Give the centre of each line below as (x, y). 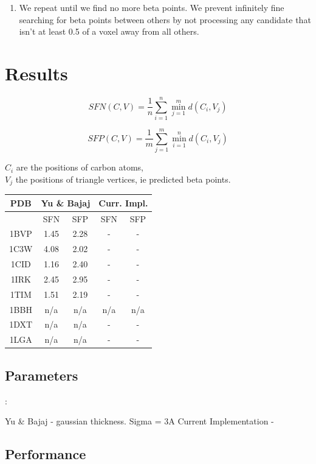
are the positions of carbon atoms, (80, 167)
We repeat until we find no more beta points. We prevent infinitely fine (152, 7)
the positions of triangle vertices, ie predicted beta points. (123, 179)
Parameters (42, 375)
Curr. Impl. (123, 202)
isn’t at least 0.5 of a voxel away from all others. (109, 31)
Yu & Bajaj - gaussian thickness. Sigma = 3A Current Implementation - (139, 421)
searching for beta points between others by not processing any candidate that (165, 19)
